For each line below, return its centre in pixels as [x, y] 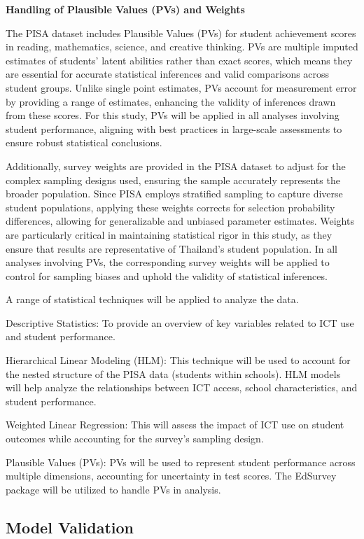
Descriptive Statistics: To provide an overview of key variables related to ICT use [180, 322]
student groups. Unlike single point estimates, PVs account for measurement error [181, 87]
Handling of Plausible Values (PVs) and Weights [125, 9]
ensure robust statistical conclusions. [84, 142]
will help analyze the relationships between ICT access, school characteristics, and [182, 387]
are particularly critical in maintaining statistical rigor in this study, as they [169, 234]
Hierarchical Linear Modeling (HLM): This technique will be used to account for [178, 360]
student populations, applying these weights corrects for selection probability [170, 207]
